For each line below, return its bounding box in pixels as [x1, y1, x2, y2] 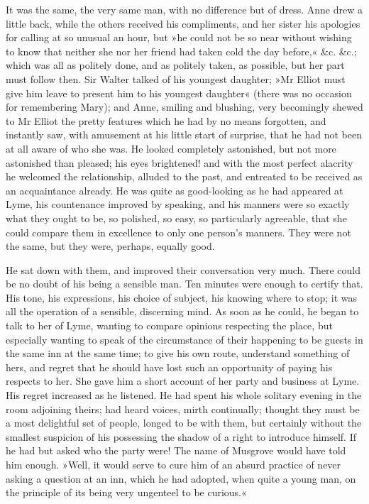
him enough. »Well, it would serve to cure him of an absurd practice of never [6, 457, 341, 471]
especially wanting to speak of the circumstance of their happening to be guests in [6, 332, 363, 346]
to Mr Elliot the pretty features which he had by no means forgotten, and [6, 113, 326, 128]
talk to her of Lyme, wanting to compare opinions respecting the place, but [6, 318, 333, 333]
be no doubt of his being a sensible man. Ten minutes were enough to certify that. [6, 276, 363, 291]
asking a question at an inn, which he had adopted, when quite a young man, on [6, 471, 356, 486]
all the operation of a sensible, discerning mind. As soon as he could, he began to [6, 304, 359, 319]
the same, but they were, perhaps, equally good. [6, 239, 215, 253]
